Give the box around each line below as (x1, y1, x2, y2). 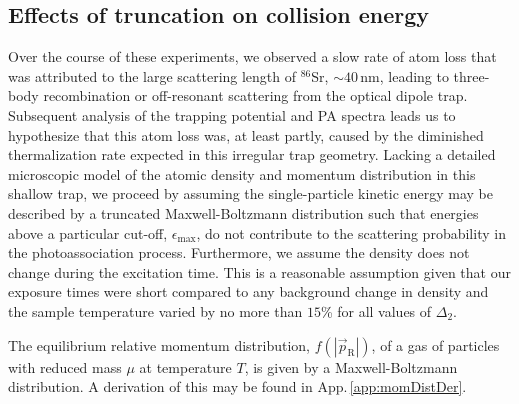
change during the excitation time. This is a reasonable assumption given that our (8, 261, 511, 282)
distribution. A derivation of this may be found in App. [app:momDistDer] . (8, 376, 467, 397)
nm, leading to (360, 65, 449, 86)
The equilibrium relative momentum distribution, (8, 334, 311, 355)
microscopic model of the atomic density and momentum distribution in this (8, 163, 476, 184)
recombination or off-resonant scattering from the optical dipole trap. (43, 85, 468, 106)
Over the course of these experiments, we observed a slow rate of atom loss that (8, 46, 497, 67)
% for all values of (320, 300, 432, 321)
